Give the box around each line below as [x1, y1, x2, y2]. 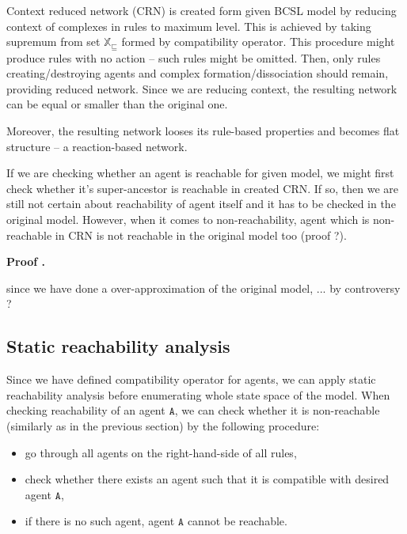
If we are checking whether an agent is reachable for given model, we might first [6, 165, 394, 181]
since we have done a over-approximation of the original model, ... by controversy [6, 279, 401, 296]
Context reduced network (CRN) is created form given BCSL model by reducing [6, 2, 397, 18]
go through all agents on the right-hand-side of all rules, [25, 444, 297, 460]
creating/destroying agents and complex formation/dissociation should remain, [6, 65, 389, 81]
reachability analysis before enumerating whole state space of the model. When [6, 386, 390, 403]
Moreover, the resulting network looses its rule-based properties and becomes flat [6, 123, 400, 139]
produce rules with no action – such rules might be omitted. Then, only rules [6, 49, 381, 66]
